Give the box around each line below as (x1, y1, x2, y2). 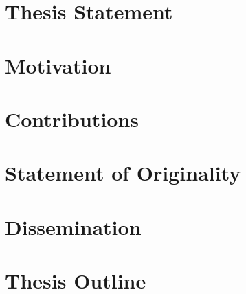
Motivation (5, 51, 111, 79)
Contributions (5, 104, 139, 133)
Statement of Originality (5, 159, 241, 187)
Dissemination (5, 212, 142, 240)
